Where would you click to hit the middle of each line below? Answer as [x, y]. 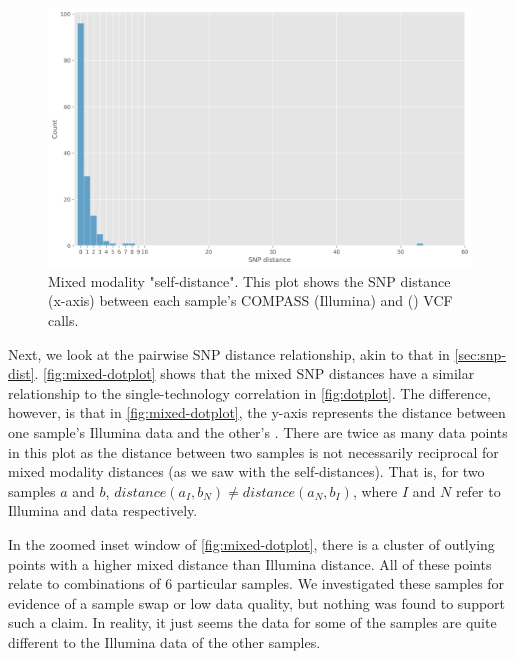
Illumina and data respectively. [103, 510]
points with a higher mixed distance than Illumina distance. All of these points [250, 563]
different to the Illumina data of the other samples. [164, 641]
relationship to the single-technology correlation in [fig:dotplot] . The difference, [249, 392]
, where [375, 490]
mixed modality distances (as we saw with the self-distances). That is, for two [246, 471]
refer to [478, 490]
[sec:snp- [480, 353]
